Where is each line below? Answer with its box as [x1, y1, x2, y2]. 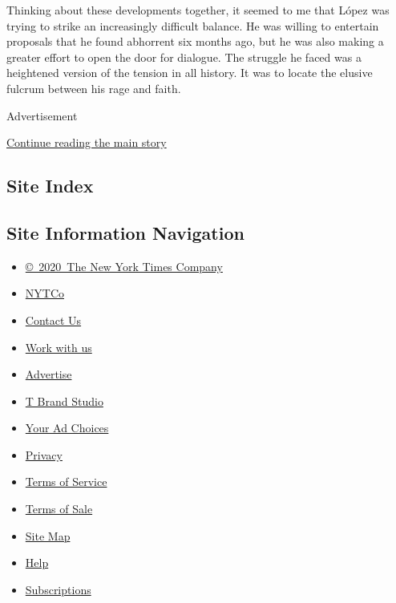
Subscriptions [25, 581, 91, 597]
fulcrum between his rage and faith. [6, 79, 181, 96]
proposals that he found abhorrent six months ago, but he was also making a [6, 33, 384, 50]
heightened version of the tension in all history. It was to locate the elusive [6, 64, 373, 81]
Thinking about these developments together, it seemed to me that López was [6, 2, 390, 18]
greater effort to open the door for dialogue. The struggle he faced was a [6, 48, 362, 65]
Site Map [25, 527, 71, 544]
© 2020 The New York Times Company [25, 257, 223, 274]
